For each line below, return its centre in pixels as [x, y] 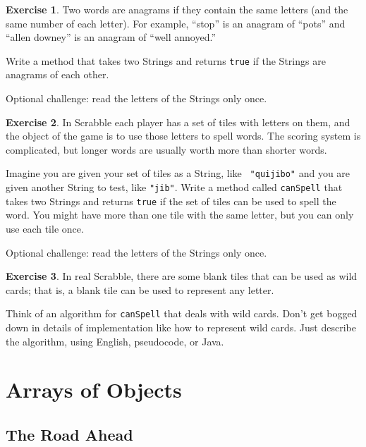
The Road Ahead [69, 434]
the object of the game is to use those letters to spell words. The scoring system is [183, 136]
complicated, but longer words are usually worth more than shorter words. [166, 149]
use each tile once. [45, 228]
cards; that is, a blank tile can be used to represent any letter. [140, 289]
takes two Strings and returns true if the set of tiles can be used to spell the [171, 201]
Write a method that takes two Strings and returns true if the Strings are [166, 60]
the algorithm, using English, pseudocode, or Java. [115, 341]
